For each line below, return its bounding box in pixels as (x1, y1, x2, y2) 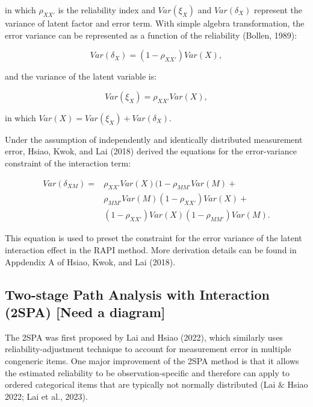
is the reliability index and (58, 4, 155, 16)
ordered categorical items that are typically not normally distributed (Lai (5, 378, 276, 391)
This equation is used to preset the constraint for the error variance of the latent (5, 232, 302, 244)
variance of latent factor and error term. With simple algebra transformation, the (5, 17, 305, 29)
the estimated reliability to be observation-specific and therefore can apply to (5, 366, 290, 379)
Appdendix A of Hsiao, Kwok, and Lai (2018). (5, 255, 176, 268)
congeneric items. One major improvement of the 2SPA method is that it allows (5, 355, 299, 367)
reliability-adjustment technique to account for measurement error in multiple (5, 342, 291, 355)
